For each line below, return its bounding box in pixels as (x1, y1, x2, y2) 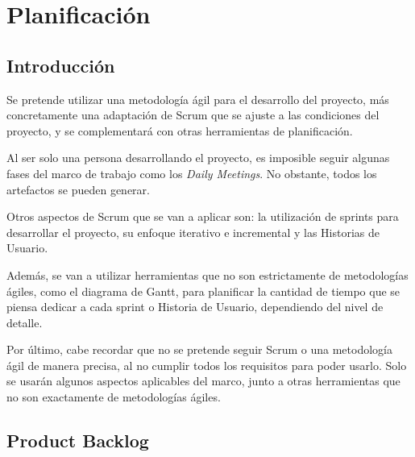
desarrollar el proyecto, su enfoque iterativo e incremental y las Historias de (6, 223, 380, 240)
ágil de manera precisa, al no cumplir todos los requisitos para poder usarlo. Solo (6, 356, 407, 373)
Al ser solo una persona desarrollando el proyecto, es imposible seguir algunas (6, 149, 390, 166)
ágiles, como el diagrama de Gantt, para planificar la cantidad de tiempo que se (6, 282, 400, 299)
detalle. (6, 314, 43, 330)
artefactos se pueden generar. (6, 181, 150, 197)
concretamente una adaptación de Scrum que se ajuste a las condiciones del (6, 106, 380, 123)
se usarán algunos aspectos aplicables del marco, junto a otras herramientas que (6, 372, 400, 389)
